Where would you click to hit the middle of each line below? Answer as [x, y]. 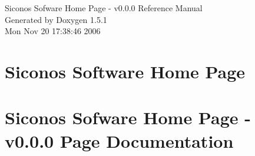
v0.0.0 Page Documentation [119, 140]
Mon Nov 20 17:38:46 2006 [53, 31]
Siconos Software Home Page [125, 71]
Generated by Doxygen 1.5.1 [56, 19]
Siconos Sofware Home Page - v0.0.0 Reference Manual [104, 8]
